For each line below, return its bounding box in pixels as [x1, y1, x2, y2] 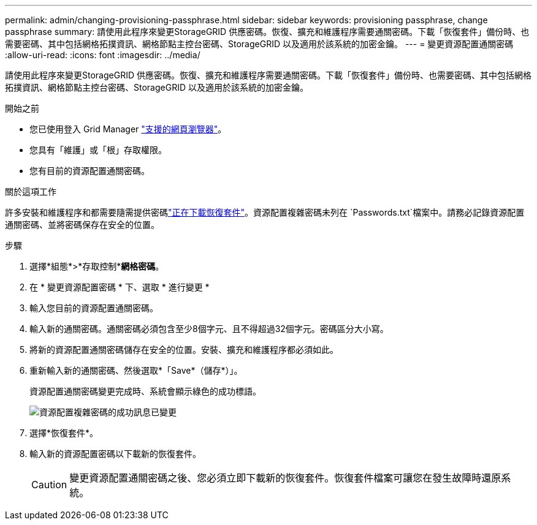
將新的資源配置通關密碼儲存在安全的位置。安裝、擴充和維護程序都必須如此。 [29, 344, 338, 355]
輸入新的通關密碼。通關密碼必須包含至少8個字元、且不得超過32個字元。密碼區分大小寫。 [29, 323, 389, 334]
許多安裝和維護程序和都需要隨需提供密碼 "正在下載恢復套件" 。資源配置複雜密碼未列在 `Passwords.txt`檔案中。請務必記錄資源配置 [5, 207, 525, 217]
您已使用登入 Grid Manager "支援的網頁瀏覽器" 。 [29, 124, 227, 134]
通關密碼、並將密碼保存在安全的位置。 [5, 219, 159, 230]
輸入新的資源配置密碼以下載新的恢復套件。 [29, 448, 201, 459]
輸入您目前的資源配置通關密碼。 [29, 303, 158, 313]
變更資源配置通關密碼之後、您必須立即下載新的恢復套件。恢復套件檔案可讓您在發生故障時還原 [69, 472, 501, 484]
